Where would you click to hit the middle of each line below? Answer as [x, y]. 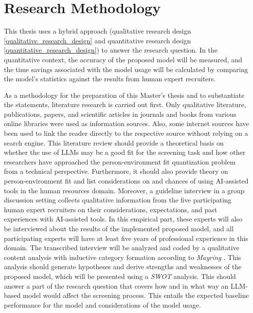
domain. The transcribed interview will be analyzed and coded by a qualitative [122, 248]
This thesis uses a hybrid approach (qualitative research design [98, 31]
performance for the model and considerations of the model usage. [102, 304]
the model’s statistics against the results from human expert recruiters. [110, 79]
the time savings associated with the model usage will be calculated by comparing [126, 69]
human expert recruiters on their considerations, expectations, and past [111, 209]
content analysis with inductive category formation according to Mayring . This [123, 257]
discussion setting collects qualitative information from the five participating [118, 200]
